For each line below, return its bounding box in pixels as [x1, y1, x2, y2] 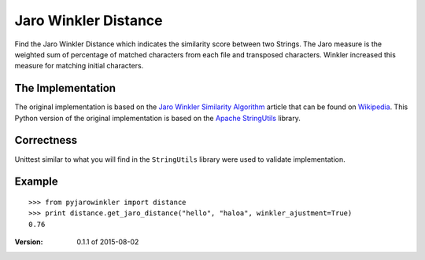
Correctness [14, 134, 78, 147]
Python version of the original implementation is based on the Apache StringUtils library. [14, 113, 301, 123]
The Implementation [14, 82, 116, 95]
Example [14, 175, 58, 189]
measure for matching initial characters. [14, 61, 144, 71]
